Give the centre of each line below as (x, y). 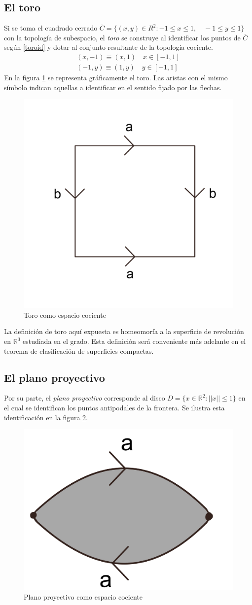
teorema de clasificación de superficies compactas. (79, 351)
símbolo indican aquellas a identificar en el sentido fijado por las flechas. (113, 87)
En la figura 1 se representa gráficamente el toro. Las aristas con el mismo (116, 78)
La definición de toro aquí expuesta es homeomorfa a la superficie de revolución (124, 331)
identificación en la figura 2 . (46, 417)
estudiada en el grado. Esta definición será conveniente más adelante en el (134, 341)
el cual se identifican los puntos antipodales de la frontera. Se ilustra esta (114, 407)
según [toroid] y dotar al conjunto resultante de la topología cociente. (108, 47)
